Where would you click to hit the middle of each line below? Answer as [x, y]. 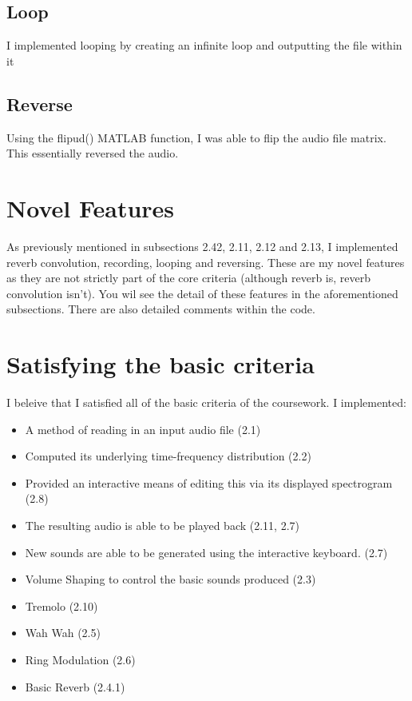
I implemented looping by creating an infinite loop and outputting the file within [204, 45]
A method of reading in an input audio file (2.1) [143, 429]
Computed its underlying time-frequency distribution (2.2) [168, 456]
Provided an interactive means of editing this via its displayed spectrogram [209, 482]
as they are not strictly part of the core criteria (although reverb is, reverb [189, 278]
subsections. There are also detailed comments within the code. [161, 309]
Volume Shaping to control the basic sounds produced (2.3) [170, 579]
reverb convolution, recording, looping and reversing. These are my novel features [206, 262]
